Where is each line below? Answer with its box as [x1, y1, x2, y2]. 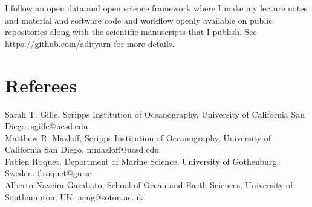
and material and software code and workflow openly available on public [5, 13, 273, 26]
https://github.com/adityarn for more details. [5, 37, 175, 49]
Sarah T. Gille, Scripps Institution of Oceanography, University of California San [5, 107, 305, 120]
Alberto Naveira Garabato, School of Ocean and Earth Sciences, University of [5, 179, 293, 191]
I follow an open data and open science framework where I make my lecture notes [5, 2, 307, 14]
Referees [5, 72, 77, 97]
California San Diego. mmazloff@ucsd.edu [5, 143, 160, 156]
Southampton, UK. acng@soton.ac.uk [5, 190, 143, 203]
